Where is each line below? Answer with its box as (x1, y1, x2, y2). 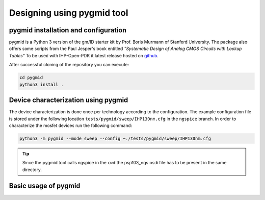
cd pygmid (19, 75, 43, 80)
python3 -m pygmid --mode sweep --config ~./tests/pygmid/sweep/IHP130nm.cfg (19, 135, 211, 141)
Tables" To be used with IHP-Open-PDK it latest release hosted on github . (9, 52, 159, 58)
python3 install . (19, 81, 64, 87)
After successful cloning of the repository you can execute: (9, 62, 130, 68)
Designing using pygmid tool (9, 7, 129, 18)
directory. (22, 167, 42, 173)
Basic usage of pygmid (9, 182, 80, 190)
